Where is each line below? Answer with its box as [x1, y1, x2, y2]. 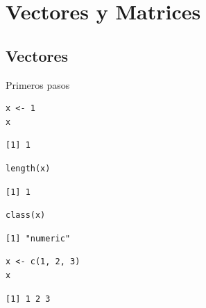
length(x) [6, 163, 51, 173]
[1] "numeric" [6, 233, 71, 243]
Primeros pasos [6, 77, 70, 92]
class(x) [6, 210, 46, 221]
